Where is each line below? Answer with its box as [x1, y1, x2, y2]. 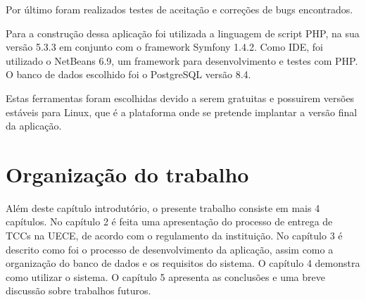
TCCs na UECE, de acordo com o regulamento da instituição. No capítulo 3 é [6, 228, 343, 243]
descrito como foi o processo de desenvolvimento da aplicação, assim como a [6, 242, 334, 256]
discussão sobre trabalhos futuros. [6, 283, 151, 298]
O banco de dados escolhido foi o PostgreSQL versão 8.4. [6, 67, 251, 82]
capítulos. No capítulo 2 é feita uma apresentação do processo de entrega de [6, 214, 333, 229]
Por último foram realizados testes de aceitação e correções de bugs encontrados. [6, 2, 353, 16]
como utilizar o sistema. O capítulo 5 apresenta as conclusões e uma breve [6, 269, 325, 284]
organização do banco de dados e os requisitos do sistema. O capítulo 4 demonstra [6, 256, 360, 270]
